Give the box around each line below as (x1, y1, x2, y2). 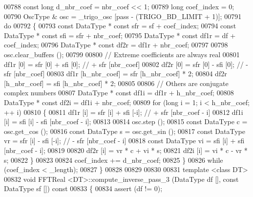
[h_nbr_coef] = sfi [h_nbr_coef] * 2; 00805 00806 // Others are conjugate (4, 78, 229, 88)
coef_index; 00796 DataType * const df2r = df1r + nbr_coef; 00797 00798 (4, 40, 228, 50)
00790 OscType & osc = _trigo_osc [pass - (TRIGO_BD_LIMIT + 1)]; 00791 (4, 11, 242, 21)
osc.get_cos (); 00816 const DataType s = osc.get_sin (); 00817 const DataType (4, 126, 245, 136)
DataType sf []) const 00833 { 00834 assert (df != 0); (4, 183, 163, 194)
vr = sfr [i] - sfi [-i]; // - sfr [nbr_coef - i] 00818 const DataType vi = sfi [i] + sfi (4, 135, 245, 146)
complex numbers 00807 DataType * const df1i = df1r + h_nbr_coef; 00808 (4, 88, 234, 98)
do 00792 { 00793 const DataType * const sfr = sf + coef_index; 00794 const (4, 21, 236, 31)
